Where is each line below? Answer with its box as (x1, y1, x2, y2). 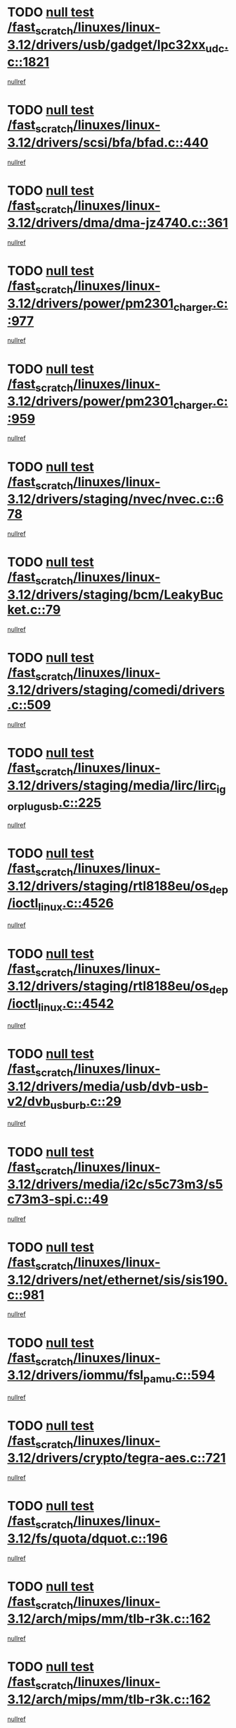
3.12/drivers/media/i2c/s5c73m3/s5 (7, 1177, 223, 1192)
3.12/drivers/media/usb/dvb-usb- (7, 1078, 209, 1094)
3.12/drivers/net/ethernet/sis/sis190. (7, 1272, 228, 1287)
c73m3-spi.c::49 (7, 1191, 109, 1208)
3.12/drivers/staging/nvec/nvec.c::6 (7, 491, 224, 508)
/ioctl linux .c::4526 (7, 895, 114, 914)
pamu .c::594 (143, 1367, 216, 1385)
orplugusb (7, 799, 59, 813)
